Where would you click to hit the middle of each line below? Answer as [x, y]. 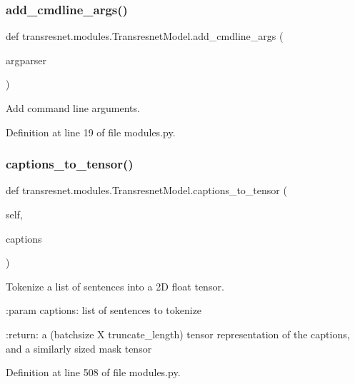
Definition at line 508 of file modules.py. [93, 372]
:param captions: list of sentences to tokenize [104, 310]
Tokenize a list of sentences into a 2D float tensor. [115, 286]
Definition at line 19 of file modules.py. [91, 132]
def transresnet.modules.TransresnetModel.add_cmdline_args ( [145, 36]
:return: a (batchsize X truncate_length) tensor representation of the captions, [178, 334]
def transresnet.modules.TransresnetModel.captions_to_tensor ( [146, 190]
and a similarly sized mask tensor [79, 348]
